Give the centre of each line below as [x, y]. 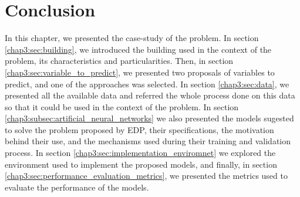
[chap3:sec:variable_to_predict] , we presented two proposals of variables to [140, 72]
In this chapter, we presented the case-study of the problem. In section [132, 38]
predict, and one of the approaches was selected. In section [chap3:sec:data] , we [147, 84]
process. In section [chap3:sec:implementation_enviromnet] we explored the [140, 153]
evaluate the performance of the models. [77, 187]
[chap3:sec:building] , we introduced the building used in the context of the [138, 49]
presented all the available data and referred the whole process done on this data [150, 95]
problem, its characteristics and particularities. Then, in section [119, 61]
